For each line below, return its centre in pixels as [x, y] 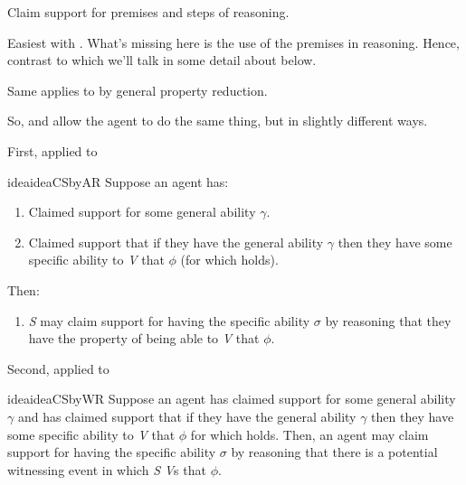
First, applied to [52, 150]
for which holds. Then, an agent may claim [309, 434]
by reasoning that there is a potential [334, 452]
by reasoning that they [388, 320]
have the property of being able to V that [144, 338]
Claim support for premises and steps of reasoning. [148, 12]
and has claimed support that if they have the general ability [187, 416]
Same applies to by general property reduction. [138, 90]
